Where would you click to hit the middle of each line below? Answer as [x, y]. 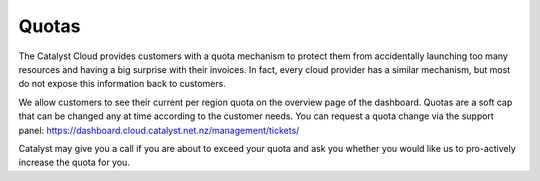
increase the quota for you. [74, 162]
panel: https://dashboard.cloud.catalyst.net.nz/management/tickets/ [159, 130]
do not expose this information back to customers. [122, 84]
